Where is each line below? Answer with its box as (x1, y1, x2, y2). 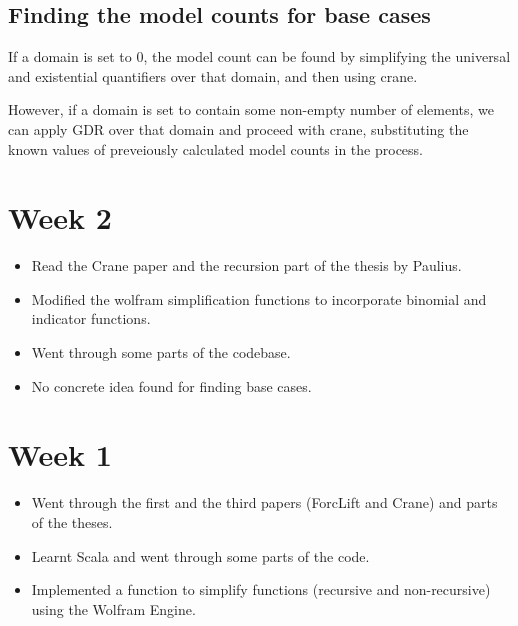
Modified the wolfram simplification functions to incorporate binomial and (31, 288, 487, 309)
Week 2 (8, 197, 112, 238)
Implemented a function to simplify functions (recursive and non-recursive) (31, 579, 491, 600)
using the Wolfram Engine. (31, 598, 196, 619)
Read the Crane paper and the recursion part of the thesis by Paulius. (31, 255, 462, 276)
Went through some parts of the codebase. (31, 342, 291, 363)
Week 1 (8, 434, 112, 475)
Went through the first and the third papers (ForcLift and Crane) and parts (31, 492, 498, 513)
